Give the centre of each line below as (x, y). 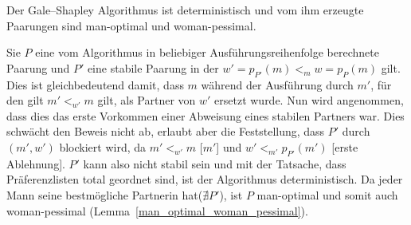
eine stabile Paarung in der (153, 67)
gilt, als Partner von (147, 100)
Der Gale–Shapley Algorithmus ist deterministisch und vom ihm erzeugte (185, 10)
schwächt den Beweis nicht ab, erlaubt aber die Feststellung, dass (166, 131)
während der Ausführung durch (277, 84)
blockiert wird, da (103, 146)
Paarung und (38, 67)
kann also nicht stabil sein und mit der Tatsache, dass (215, 163)
